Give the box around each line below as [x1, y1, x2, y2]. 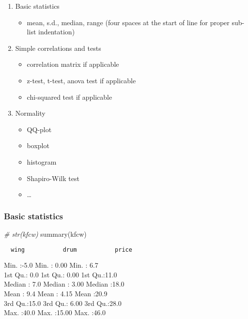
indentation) [38, 27, 75, 37]
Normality [15, 108, 46, 118]
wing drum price [11, 246, 132, 253]
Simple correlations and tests [15, 43, 101, 53]
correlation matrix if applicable [27, 59, 119, 69]
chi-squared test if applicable [27, 91, 112, 102]
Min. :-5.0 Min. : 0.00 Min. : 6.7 [4, 260, 98, 270]
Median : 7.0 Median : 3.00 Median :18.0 [4, 279, 124, 289]
